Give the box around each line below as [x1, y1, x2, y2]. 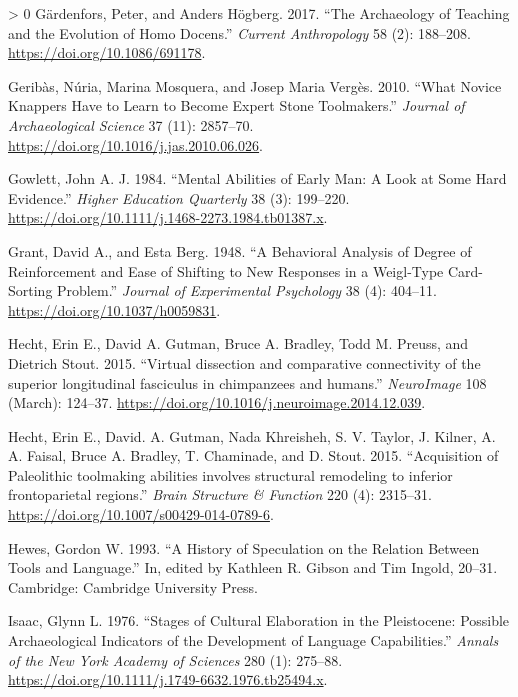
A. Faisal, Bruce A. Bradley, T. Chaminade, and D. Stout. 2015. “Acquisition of [8, 445, 499, 466]
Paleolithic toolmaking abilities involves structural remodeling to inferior [8, 464, 453, 485]
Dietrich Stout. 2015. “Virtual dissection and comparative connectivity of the [8, 352, 481, 373]
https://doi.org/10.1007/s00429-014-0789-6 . [8, 504, 274, 525]
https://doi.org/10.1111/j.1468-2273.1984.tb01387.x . [8, 207, 328, 228]
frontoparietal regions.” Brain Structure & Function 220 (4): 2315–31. [8, 484, 432, 505]
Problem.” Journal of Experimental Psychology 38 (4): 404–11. [57, 280, 437, 301]
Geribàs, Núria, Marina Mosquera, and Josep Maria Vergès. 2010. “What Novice [8, 75, 502, 96]
